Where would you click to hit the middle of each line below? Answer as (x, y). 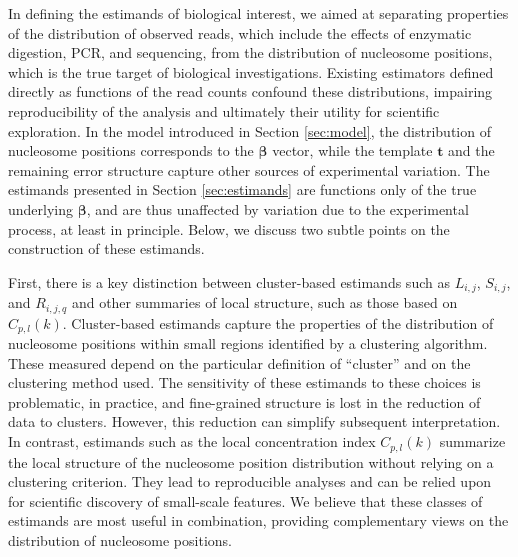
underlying (41, 208)
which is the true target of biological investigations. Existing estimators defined (251, 71)
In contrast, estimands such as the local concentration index (192, 441)
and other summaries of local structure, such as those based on (264, 302)
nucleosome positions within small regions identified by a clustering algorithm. (248, 343)
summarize (472, 441)
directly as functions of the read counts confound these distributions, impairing (250, 91)
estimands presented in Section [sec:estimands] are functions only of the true (242, 189)
